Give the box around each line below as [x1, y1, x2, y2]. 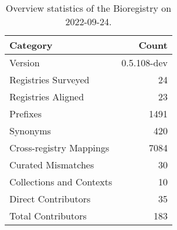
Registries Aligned [9, 90, 84, 103]
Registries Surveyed [9, 73, 90, 86]
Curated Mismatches [9, 158, 94, 171]
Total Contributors [9, 209, 87, 222]
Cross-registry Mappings [9, 141, 110, 154]
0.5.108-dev [121, 56, 168, 69]
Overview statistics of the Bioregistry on [5, 1, 172, 15]
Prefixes [9, 107, 42, 120]
